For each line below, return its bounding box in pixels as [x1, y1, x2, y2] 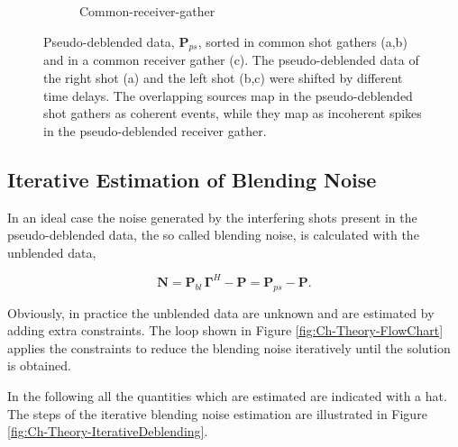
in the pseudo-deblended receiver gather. [43, 121, 267, 140]
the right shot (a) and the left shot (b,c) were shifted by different [43, 68, 403, 87]
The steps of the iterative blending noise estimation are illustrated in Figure [7, 404, 427, 423]
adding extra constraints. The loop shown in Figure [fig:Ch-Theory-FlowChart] [7, 321, 444, 340]
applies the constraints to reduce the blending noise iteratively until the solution [7, 338, 451, 357]
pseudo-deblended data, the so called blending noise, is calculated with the [7, 225, 419, 244]
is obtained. [7, 356, 71, 375]
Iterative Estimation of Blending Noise [7, 165, 377, 193]
